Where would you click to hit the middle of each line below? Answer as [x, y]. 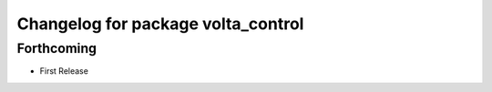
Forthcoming [57, 48]
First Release [64, 71]
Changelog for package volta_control [160, 24]
